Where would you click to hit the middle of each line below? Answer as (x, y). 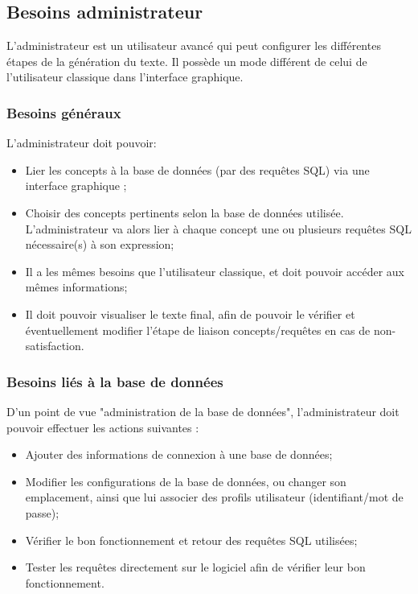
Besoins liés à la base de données (115, 381)
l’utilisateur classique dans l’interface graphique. (125, 77)
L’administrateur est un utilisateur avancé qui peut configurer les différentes (194, 45)
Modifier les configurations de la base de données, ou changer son (186, 481)
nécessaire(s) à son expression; (100, 244)
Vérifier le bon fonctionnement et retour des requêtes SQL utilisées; (191, 540)
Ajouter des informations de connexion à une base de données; (179, 454)
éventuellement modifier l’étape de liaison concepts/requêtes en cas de (198, 330)
